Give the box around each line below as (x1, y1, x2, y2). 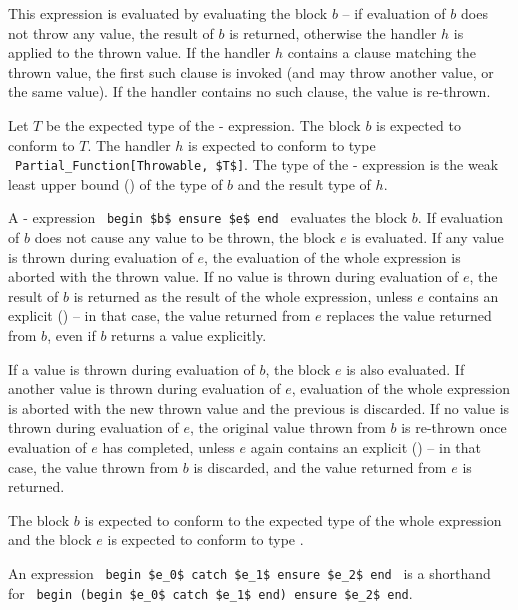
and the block (8, 529, 92, 550)
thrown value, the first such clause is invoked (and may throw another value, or (8, 61, 494, 82)
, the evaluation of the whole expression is (204, 246, 461, 267)
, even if (47, 325, 96, 346)
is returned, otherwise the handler (229, 22, 437, 43)
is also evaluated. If (346, 358, 465, 379)
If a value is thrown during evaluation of (8, 358, 255, 379)
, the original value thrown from (190, 417, 386, 438)
